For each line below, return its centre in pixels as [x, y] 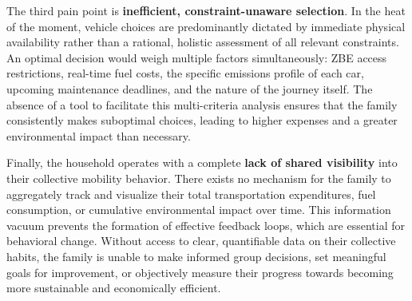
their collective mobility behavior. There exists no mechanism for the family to [199, 178]
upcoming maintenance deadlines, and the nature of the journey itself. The [190, 88]
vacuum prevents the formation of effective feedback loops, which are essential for [206, 225]
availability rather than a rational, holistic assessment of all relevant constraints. [203, 42]
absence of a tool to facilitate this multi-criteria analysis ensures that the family [202, 104]
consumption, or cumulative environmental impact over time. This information [199, 210]
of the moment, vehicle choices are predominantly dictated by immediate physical [206, 26]
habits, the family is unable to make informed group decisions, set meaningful [196, 256]
